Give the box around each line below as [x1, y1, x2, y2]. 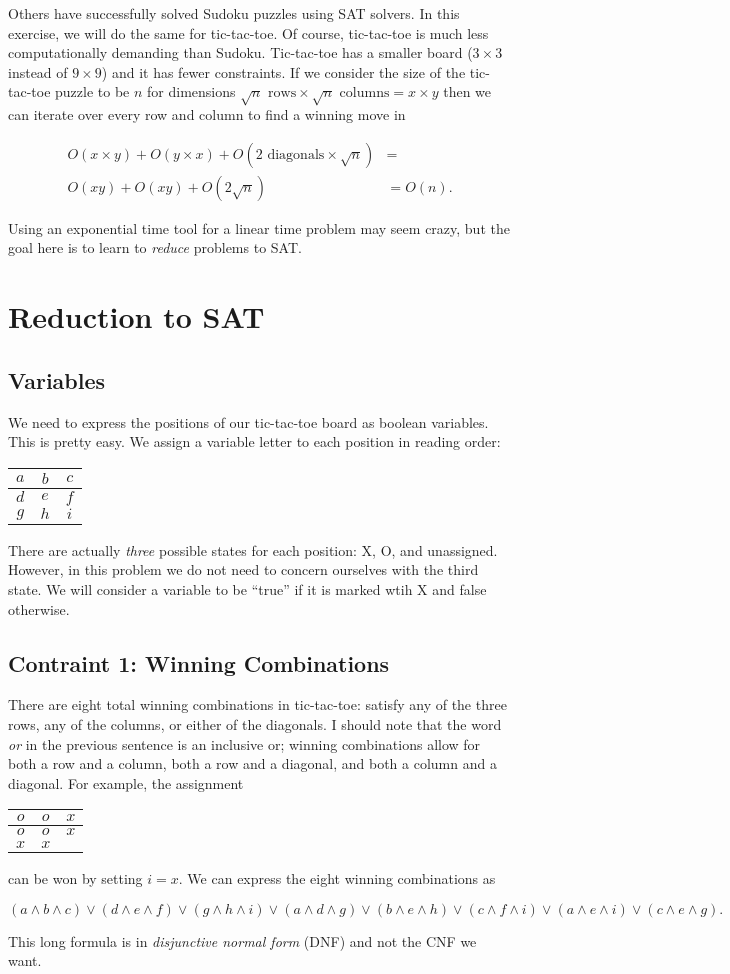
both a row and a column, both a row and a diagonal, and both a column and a [8, 753, 497, 774]
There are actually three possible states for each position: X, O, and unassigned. [8, 539, 498, 560]
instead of [8, 61, 68, 82]
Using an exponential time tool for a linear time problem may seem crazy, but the [8, 217, 510, 238]
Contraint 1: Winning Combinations [8, 647, 390, 678]
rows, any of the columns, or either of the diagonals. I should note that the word [8, 713, 502, 734]
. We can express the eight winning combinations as [178, 868, 496, 889]
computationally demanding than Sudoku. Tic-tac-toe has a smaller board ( [8, 42, 473, 63]
